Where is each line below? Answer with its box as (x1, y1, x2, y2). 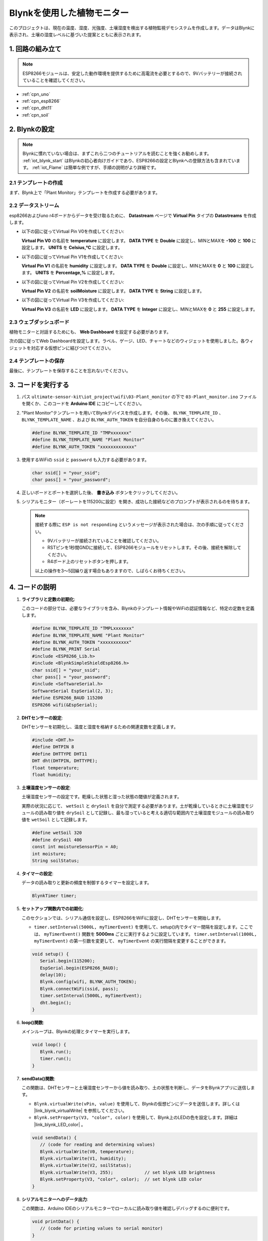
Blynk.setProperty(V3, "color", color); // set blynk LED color (40, 1176, 202, 1182)
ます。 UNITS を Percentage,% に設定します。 (21, 270, 118, 276)
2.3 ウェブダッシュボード (9, 318, 69, 325)
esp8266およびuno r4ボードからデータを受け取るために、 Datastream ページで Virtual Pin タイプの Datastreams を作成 (9, 212, 257, 218)
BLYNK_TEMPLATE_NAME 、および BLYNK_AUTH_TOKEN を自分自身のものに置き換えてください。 (21, 416, 217, 422)
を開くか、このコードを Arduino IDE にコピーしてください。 (21, 401, 145, 407)
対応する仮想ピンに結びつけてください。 (30, 345, 114, 351)
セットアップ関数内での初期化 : (21, 906, 84, 912)
